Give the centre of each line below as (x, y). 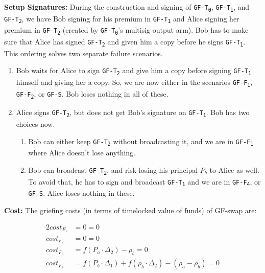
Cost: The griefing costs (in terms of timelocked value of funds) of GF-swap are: (130, 210)
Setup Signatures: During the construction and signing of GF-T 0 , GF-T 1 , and (127, 7)
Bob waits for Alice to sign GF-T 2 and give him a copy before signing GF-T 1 (134, 71)
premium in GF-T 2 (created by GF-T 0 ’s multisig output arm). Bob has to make (126, 30)
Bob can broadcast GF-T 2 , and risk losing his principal (113, 170)
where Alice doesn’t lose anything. (82, 153)
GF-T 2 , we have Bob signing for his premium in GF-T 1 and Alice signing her (122, 19)
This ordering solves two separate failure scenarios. (83, 53)
